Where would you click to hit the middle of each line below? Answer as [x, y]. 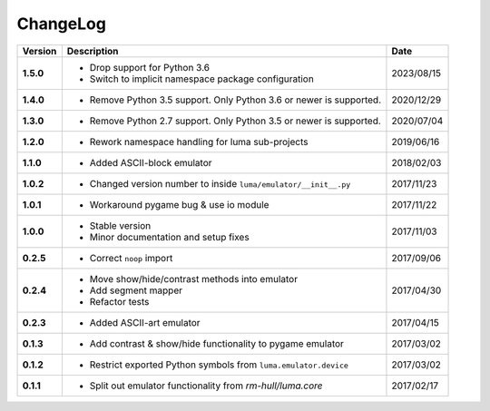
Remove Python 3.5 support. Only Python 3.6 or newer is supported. [235, 100]
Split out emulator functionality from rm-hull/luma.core [206, 386]
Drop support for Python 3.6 [150, 67]
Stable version [120, 225]
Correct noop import [131, 258]
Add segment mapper [136, 290]
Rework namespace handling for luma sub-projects [199, 142]
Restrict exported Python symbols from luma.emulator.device [219, 365]
